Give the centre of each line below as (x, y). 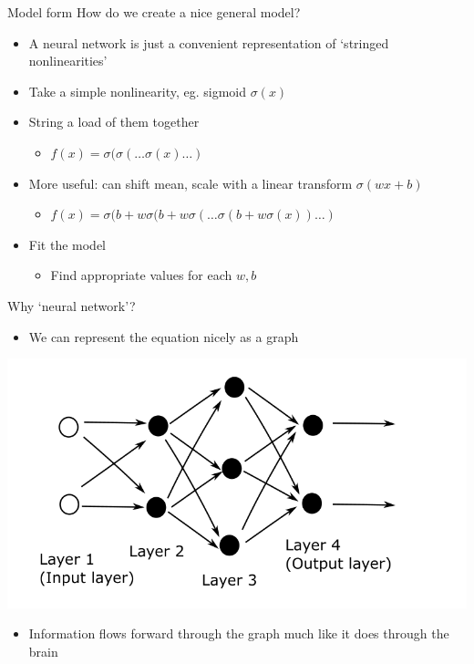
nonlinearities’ (68, 61)
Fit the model (67, 244)
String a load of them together (114, 122)
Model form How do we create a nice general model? (154, 12)
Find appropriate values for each (141, 275)
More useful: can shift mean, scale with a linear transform (191, 183)
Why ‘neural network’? (72, 305)
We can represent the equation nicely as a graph (164, 336)
